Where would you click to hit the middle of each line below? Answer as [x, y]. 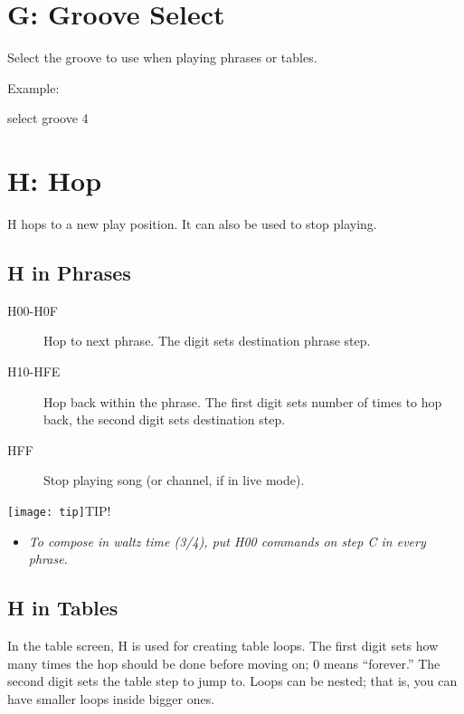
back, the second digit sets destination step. [165, 419]
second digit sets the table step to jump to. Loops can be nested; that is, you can [232, 681]
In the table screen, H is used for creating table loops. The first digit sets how [223, 646]
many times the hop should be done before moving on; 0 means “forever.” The [224, 663]
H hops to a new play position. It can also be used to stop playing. [192, 224]
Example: [33, 87]
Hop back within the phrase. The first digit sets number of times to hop [243, 401]
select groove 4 [48, 118]
